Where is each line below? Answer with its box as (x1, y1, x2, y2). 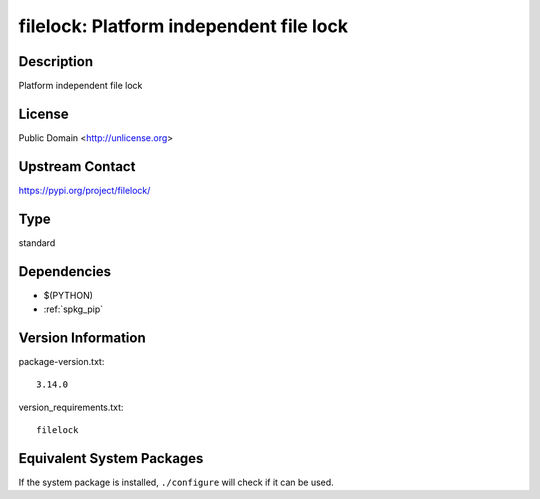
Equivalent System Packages (18, 450, 204, 467)
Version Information (18, 329, 146, 346)
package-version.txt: (18, 355, 105, 367)
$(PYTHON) (43, 289, 94, 301)
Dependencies (18, 263, 112, 280)
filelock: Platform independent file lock (18, 15, 349, 37)
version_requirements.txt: (18, 401, 124, 413)
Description (18, 53, 94, 70)
